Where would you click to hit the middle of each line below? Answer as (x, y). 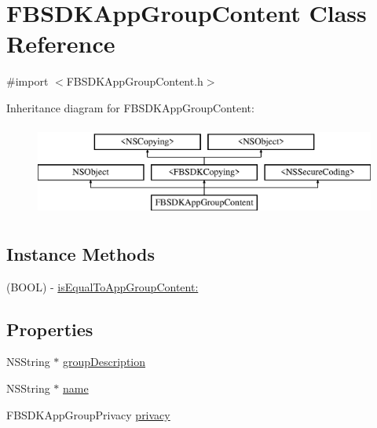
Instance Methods (81, 253)
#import (27, 81)
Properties (50, 329)
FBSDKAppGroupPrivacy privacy (88, 414)
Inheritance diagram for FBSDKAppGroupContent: (130, 107)
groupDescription (104, 362)
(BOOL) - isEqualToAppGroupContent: (102, 286)
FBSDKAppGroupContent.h (135, 81)
